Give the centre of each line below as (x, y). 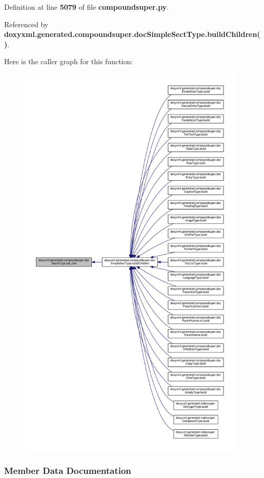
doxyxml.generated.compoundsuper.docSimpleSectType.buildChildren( (132, 34)
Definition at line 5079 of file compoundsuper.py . (87, 7)
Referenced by (26, 24)
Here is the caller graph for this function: (69, 61)
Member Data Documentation (68, 470)
